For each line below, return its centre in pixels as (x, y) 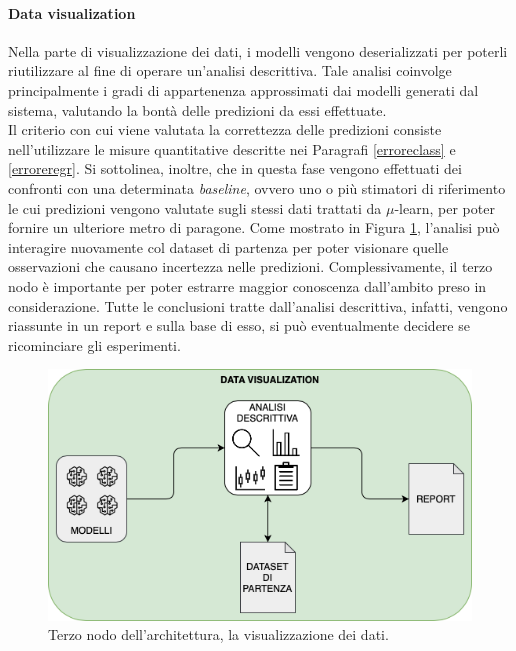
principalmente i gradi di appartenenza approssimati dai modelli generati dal (243, 89)
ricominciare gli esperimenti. (94, 344)
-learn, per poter (444, 207)
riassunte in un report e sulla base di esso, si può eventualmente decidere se (239, 325)
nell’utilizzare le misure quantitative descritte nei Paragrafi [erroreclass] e (232, 148)
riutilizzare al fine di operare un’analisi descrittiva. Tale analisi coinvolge (230, 70)
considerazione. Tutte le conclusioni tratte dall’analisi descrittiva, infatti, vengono (258, 305)
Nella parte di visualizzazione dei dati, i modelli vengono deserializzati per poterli (258, 50)
